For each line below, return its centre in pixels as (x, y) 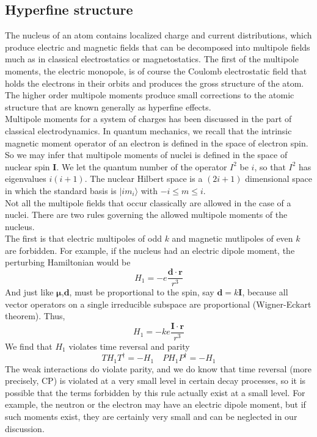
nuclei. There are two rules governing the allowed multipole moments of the (146, 215)
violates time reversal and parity (129, 346)
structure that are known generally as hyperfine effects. (108, 107)
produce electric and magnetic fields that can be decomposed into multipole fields (158, 47)
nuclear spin (27, 166)
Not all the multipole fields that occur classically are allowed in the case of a (148, 202)
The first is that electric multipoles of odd (83, 238)
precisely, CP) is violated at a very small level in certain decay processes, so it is (155, 381)
